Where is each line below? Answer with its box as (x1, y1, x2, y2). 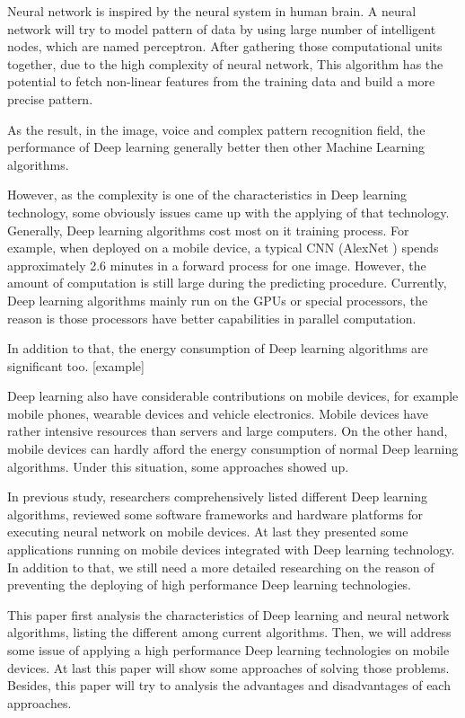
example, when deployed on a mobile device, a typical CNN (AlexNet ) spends (7, 238, 439, 257)
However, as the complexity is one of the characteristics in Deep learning (7, 185, 408, 204)
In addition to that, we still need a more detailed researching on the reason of (7, 557, 434, 576)
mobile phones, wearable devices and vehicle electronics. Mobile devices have (7, 403, 428, 422)
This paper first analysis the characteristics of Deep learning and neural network (7, 605, 450, 624)
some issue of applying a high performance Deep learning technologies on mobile (7, 641, 450, 659)
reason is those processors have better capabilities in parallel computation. (7, 308, 417, 327)
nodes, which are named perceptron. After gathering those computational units (7, 37, 443, 56)
